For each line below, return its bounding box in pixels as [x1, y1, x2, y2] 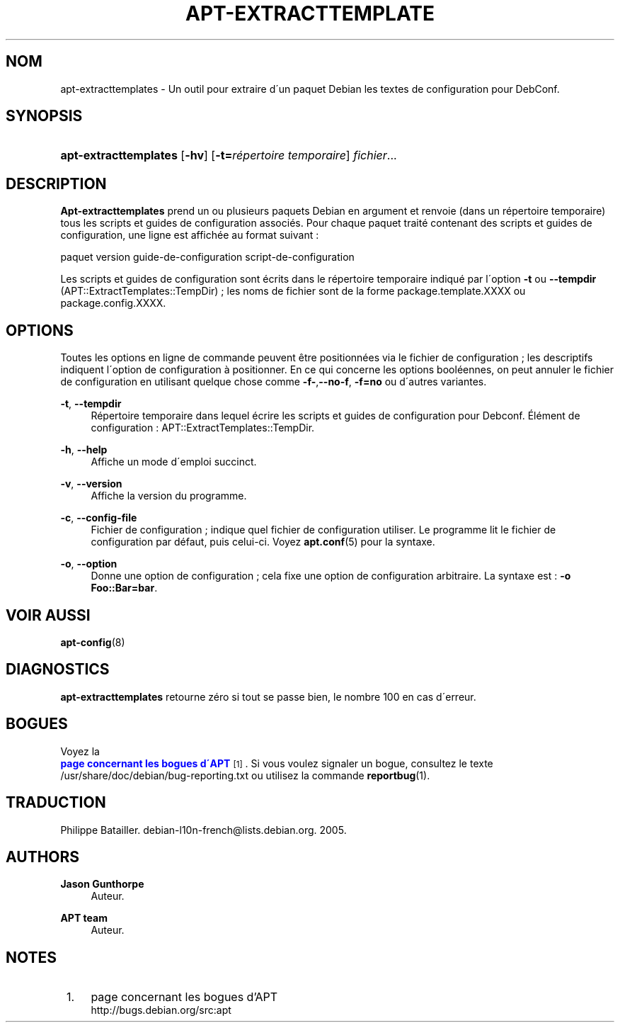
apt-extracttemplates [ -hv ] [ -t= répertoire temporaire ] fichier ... [60, 148, 397, 163]
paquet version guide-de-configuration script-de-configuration [60, 251, 355, 264]
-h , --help [60, 444, 108, 456]
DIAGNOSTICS [6, 660, 110, 679]
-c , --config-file [60, 512, 137, 524]
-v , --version [60, 478, 122, 490]
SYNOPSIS [6, 107, 83, 125]
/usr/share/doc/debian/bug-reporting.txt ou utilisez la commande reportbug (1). [60, 769, 430, 781]
